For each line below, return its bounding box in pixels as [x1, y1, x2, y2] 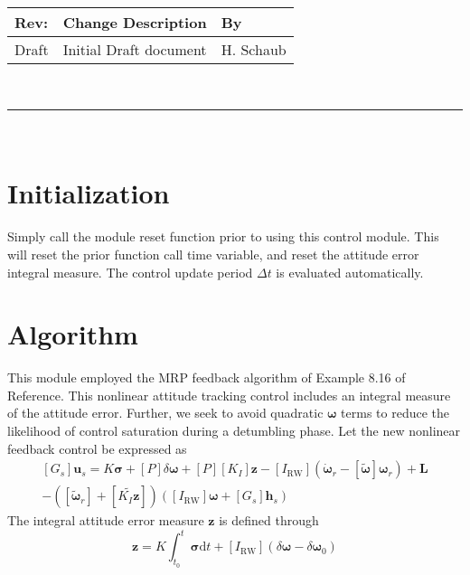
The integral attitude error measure [7, 511, 204, 530]
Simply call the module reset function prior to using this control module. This [7, 227, 439, 246]
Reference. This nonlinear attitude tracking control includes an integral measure [7, 385, 451, 404]
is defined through [219, 511, 319, 530]
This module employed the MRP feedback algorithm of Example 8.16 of [7, 368, 406, 387]
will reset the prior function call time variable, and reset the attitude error [7, 244, 419, 263]
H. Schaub [221, 39, 287, 60]
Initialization [7, 174, 170, 212]
